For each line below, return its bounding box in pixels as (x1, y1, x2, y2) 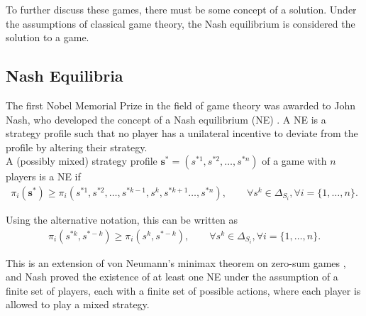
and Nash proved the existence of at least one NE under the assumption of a (6, 269, 338, 284)
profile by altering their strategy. (6, 139, 148, 154)
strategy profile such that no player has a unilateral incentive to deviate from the (6, 126, 358, 141)
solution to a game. (6, 30, 89, 45)
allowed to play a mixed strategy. (6, 297, 150, 312)
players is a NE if (6, 169, 81, 184)
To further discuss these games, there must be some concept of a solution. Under (6, 2, 357, 16)
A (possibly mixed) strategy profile (6, 153, 157, 168)
